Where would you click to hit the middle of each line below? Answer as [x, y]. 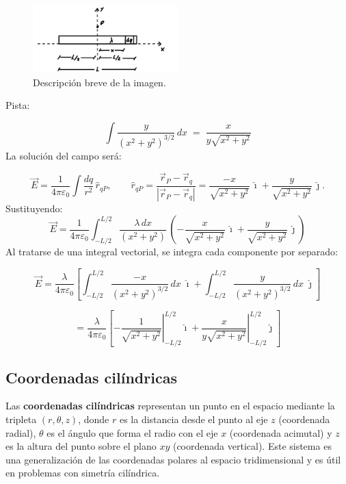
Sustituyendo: [34, 208]
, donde [94, 419]
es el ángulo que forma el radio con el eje [132, 432]
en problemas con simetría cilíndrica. [83, 473]
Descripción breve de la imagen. [99, 82]
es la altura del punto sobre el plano [81, 446]
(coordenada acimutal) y [281, 432]
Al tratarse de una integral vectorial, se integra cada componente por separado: [172, 252]
